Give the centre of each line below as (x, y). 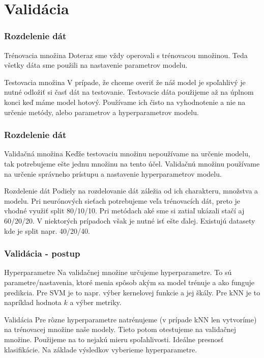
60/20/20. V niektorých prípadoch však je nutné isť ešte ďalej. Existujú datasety (130, 220)
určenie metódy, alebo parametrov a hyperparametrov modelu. (101, 112)
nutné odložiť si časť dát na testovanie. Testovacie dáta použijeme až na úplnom (129, 92)
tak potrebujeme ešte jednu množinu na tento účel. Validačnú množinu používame (132, 163)
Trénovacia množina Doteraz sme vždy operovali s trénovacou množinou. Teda (126, 55)
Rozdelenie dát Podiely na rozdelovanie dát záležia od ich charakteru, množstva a (131, 191)
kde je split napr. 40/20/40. (47, 230)
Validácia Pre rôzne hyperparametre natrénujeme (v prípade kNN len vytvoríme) (130, 319)
